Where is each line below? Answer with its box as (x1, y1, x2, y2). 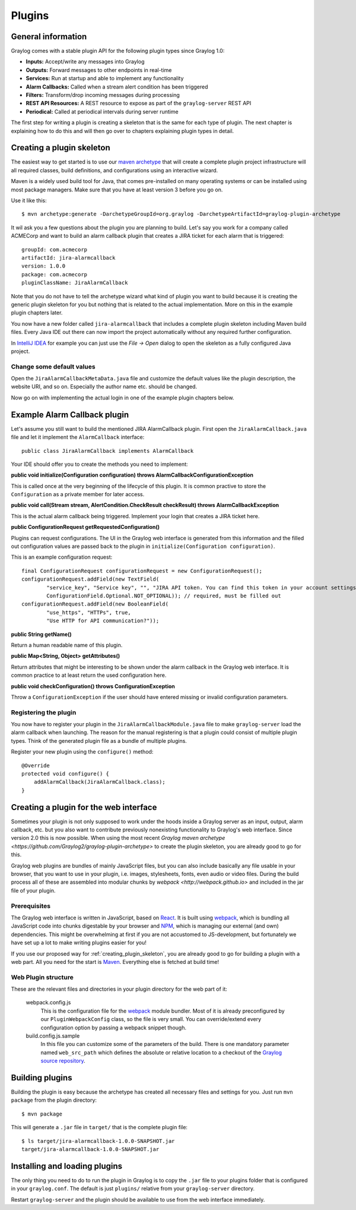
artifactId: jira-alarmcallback (21, 254, 116, 261)
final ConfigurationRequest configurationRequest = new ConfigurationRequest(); (21, 568, 263, 574)
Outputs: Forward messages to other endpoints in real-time (26, 66, 172, 74)
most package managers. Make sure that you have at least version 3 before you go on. (11, 186, 223, 193)
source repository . (40, 1057, 85, 1064)
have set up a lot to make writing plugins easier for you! (11, 939, 147, 946)
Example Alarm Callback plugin (11, 409, 129, 420)
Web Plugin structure (11, 973, 74, 981)
